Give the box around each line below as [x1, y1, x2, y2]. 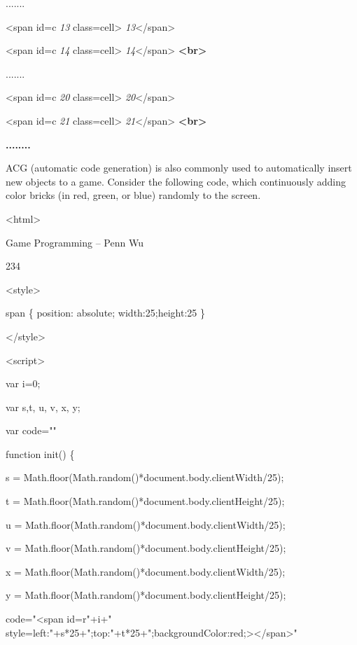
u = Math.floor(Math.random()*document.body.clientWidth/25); [6, 517, 286, 532]
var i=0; [6, 376, 41, 391]
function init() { [6, 446, 75, 461]
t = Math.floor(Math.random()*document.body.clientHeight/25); [6, 494, 285, 508]
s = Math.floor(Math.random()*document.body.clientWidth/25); [6, 470, 284, 485]
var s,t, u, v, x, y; [6, 399, 80, 414]
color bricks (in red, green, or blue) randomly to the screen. [6, 188, 261, 202]
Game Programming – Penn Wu [6, 235, 143, 249]
